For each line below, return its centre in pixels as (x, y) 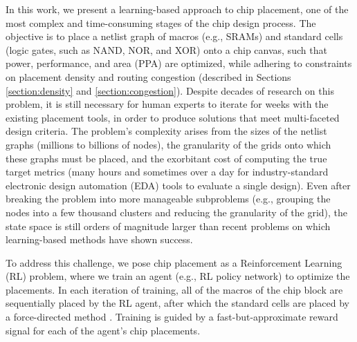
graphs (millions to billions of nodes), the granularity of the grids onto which (168, 144)
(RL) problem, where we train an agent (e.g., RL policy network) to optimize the (178, 276)
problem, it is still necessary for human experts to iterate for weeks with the (167, 104)
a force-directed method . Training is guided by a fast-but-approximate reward (172, 317)
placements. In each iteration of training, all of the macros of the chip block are (174, 289)
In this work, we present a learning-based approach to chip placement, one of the (177, 9)
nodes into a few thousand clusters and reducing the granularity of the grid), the (177, 212)
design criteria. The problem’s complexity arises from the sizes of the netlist (166, 131)
